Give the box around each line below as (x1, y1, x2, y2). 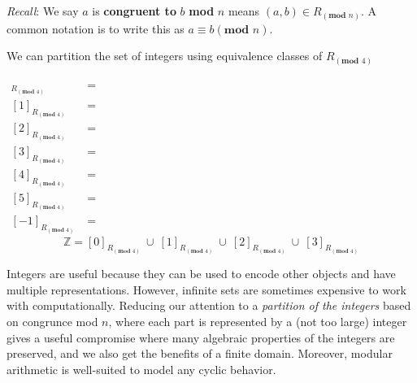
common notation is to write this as (7, 20, 185, 37)
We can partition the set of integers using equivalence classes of (7, 47, 323, 64)
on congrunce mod (7, 312, 98, 329)
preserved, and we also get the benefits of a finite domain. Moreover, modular (7, 345, 393, 362)
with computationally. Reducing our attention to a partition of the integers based (7, 297, 411, 314)
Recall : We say (7, 2, 79, 19)
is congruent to (92, 2, 176, 19)
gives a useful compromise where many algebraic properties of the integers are (7, 329, 395, 346)
